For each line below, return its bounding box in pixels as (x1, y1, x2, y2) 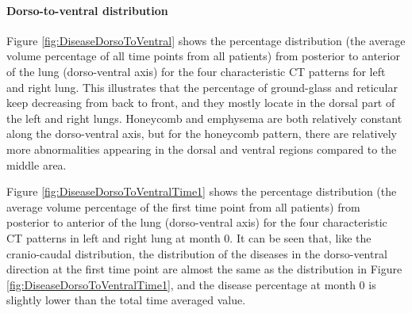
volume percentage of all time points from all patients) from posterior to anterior (6, 48, 400, 64)
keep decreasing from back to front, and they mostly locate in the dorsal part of (6, 94, 395, 111)
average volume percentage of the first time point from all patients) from (6, 198, 360, 215)
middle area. (6, 156, 67, 173)
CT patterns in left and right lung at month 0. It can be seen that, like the (6, 229, 372, 246)
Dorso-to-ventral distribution (6, 2, 168, 18)
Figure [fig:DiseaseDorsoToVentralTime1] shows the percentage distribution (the (6, 183, 397, 200)
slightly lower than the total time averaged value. (6, 292, 246, 308)
